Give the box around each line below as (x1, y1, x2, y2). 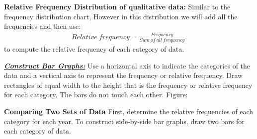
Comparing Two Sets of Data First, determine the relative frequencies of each (4, 106, 254, 116)
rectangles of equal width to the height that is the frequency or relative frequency (4, 79, 253, 90)
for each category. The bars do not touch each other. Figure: (4, 89, 188, 100)
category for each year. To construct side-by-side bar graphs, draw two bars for (4, 116, 245, 126)
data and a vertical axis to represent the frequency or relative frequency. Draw (4, 70, 243, 80)
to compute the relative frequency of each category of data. (4, 43, 184, 54)
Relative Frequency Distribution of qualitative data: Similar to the (4, 1, 231, 11)
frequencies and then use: (4, 21, 81, 31)
